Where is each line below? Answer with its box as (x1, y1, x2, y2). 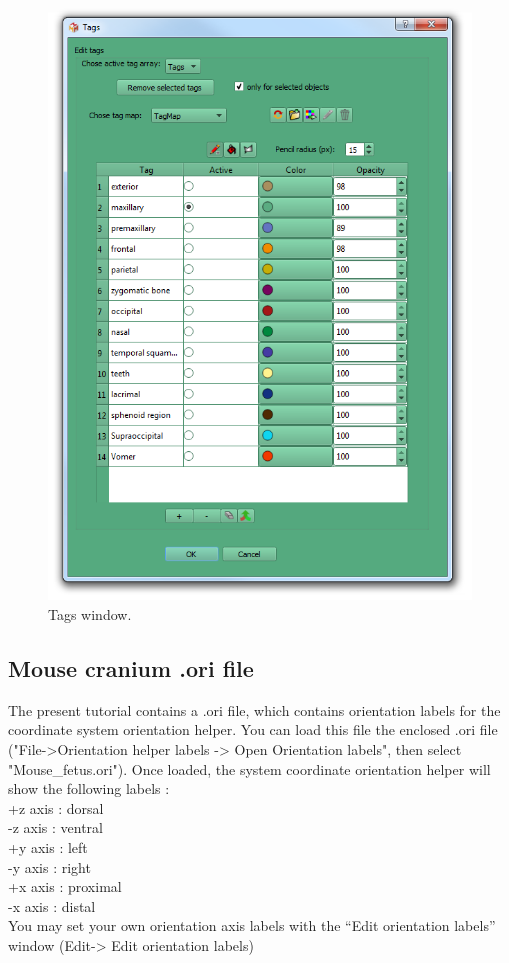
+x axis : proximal (8, 876, 122, 897)
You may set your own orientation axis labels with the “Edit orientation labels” (8, 915, 496, 936)
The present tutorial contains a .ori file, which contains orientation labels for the (8, 699, 501, 720)
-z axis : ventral (8, 817, 103, 838)
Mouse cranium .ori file (8, 653, 254, 683)
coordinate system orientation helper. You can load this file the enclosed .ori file (8, 719, 498, 740)
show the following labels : (8, 778, 170, 799)
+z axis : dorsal (8, 797, 104, 818)
